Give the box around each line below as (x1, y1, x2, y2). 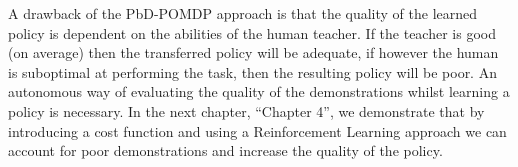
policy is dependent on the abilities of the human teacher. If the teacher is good (8, 22, 496, 43)
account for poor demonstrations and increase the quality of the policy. (8, 140, 443, 161)
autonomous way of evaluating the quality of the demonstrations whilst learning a (8, 81, 510, 102)
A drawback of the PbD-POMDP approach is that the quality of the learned (8, 3, 478, 23)
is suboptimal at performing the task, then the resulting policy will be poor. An (8, 61, 497, 82)
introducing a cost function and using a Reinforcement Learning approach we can (8, 120, 507, 141)
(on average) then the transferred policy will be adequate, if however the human (8, 42, 499, 63)
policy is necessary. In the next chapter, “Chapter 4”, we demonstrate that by (8, 100, 485, 121)
